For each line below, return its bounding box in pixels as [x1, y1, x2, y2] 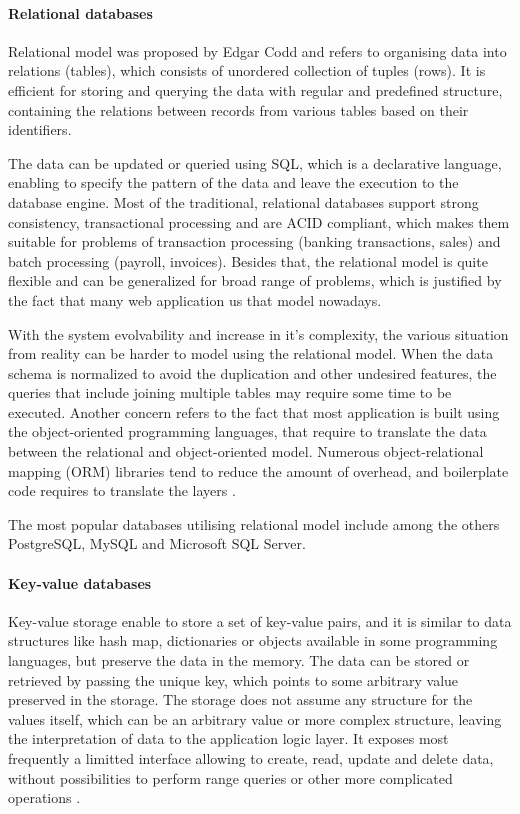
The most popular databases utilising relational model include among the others [8, 513, 500, 534]
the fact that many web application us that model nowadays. [8, 289, 382, 310]
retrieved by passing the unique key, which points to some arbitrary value [8, 669, 459, 690]
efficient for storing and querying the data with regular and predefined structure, [8, 79, 503, 100]
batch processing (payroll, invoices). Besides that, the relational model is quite [8, 250, 488, 271]
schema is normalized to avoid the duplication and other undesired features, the [8, 362, 497, 383]
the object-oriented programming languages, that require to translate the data [8, 421, 487, 442]
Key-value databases [8, 572, 152, 593]
